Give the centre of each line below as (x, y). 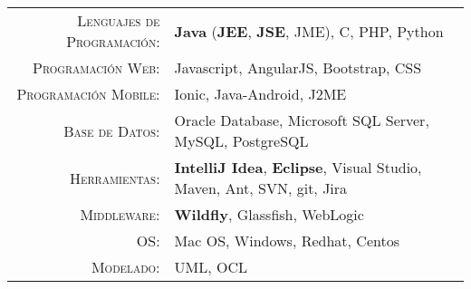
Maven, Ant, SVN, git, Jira (261, 188)
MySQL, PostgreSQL (241, 141)
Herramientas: (115, 178)
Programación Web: (96, 67)
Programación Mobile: (88, 94)
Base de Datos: (112, 130)
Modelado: (125, 267)
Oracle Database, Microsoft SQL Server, (302, 120)
